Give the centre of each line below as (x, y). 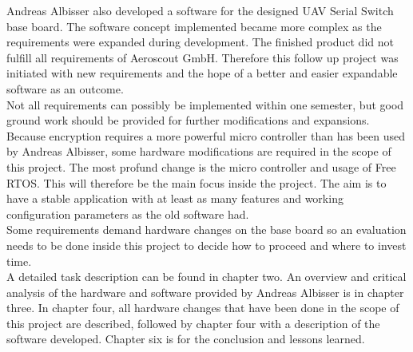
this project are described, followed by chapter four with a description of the (193, 323)
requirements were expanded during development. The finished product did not (200, 42)
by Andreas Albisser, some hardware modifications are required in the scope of (199, 151)
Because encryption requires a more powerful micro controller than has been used (206, 135)
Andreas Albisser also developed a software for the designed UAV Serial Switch (200, 10)
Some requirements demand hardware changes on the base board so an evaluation (206, 229)
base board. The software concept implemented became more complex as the (194, 26)
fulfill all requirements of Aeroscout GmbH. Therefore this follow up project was (203, 57)
